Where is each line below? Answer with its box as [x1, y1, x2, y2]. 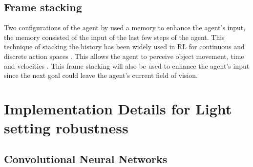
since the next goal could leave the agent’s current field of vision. [4, 70, 198, 80]
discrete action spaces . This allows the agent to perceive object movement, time [4, 51, 244, 61]
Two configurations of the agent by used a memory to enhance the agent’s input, [4, 22, 246, 33]
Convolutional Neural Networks [4, 151, 168, 166]
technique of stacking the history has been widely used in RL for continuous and [4, 41, 245, 52]
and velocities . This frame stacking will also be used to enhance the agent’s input [4, 60, 250, 71]
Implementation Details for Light [4, 98, 232, 118]
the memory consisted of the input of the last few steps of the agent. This [4, 32, 225, 42]
